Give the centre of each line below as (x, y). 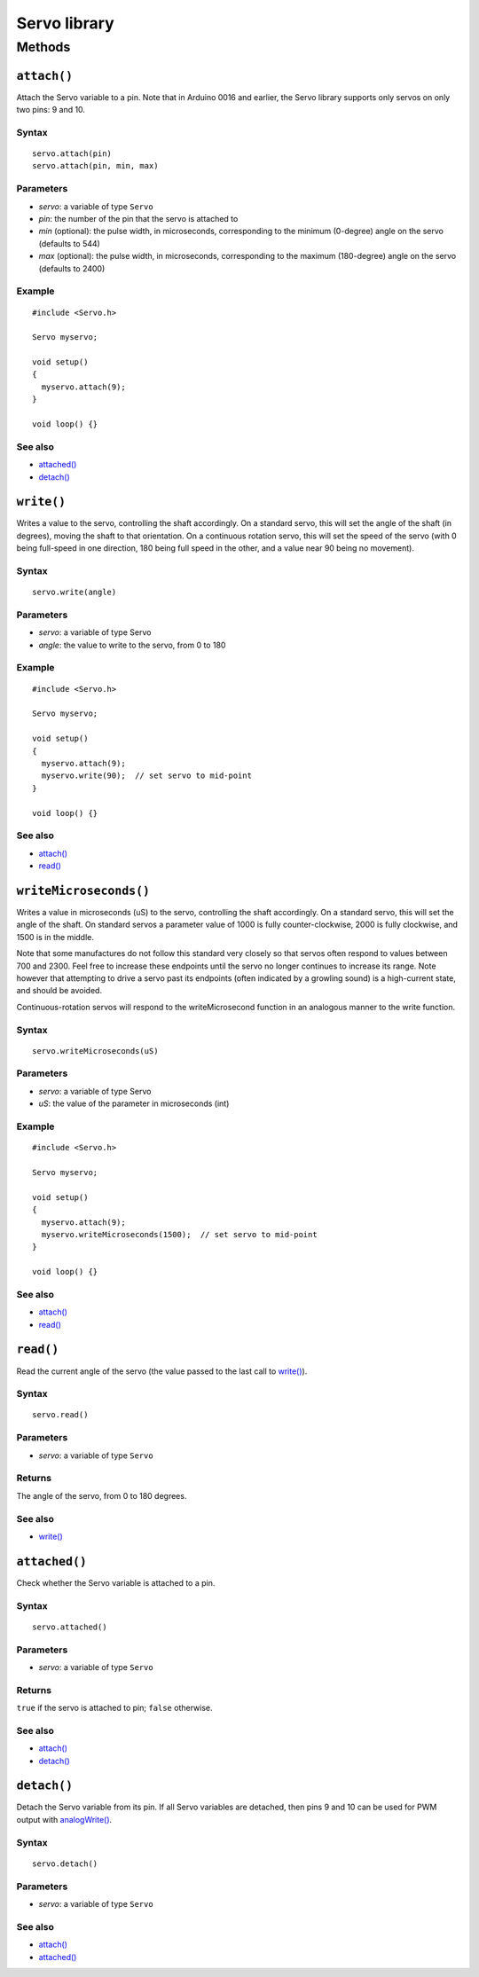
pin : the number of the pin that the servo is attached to (138, 218)
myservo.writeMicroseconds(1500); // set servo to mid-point (180, 1234)
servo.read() (60, 1415)
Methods (43, 47)
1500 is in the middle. (55, 937)
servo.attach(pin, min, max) (95, 166)
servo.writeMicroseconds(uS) (95, 1051)
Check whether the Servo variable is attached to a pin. (116, 1582)
